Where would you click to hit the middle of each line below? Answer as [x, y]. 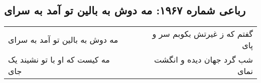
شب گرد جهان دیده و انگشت [203, 60]
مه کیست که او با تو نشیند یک [59, 60]
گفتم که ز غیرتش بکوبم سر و [203, 34]
